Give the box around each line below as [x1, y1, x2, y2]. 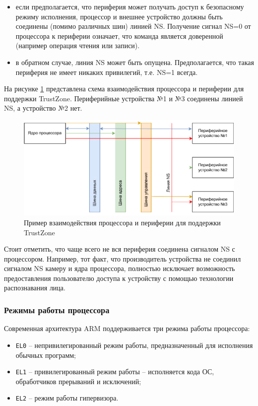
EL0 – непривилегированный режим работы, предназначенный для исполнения [15, 339, 253, 350]
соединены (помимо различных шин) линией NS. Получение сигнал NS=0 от [15, 21, 251, 31]
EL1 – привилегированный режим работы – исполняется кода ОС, [15, 366, 214, 377]
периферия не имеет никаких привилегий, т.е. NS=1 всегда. [15, 67, 198, 77]
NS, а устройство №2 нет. [4, 103, 82, 113]
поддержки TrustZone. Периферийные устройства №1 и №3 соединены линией [4, 93, 243, 103]
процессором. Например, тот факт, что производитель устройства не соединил [4, 253, 241, 264]
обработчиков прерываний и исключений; [15, 376, 141, 386]
